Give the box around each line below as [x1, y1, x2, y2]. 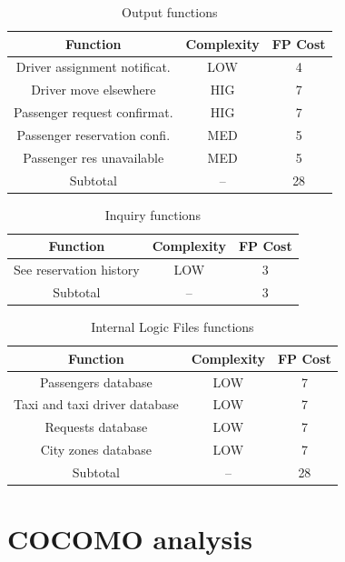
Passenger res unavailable [23, 147, 164, 166]
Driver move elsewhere [31, 80, 156, 99]
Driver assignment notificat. [15, 57, 171, 76]
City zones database [40, 440, 153, 459]
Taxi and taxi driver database [14, 395, 179, 414]
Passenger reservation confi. [16, 125, 171, 144]
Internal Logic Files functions [91, 317, 254, 336]
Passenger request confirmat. [14, 103, 173, 122]
